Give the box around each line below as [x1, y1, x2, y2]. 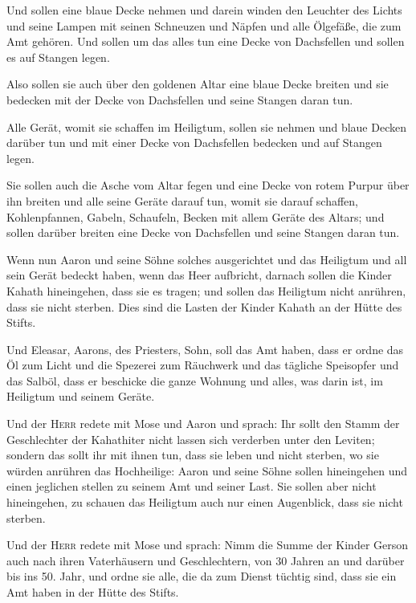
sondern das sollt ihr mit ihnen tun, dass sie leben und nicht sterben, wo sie [6, 446, 379, 463]
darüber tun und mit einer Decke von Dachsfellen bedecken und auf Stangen [6, 134, 382, 151]
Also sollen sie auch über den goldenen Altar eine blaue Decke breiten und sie [6, 75, 389, 92]
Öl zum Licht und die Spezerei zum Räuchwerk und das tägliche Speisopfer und [6, 357, 399, 373]
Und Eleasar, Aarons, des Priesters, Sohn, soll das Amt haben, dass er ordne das [6, 340, 404, 357]
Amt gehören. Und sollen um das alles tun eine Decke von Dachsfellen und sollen [6, 33, 405, 50]
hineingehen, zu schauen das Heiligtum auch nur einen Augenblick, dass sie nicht [6, 494, 403, 511]
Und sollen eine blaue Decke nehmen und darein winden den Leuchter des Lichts [6, 2, 402, 18]
